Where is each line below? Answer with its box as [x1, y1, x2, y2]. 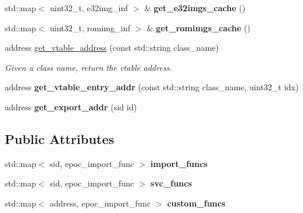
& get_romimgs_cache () [146, 21, 251, 34]
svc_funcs [150, 177, 192, 189]
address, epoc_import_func [50, 196, 151, 209]
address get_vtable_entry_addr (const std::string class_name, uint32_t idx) [5, 81, 299, 93]
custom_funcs [167, 196, 226, 209]
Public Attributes [5, 129, 115, 148]
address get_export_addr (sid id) [5, 100, 137, 113]
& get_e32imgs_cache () [144, 2, 246, 14]
